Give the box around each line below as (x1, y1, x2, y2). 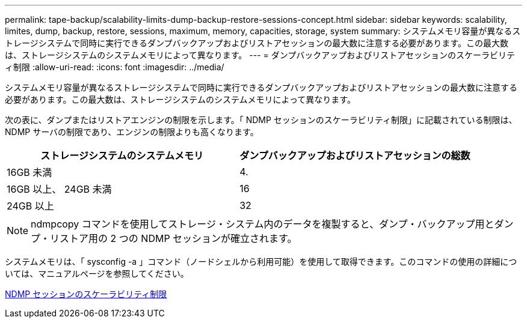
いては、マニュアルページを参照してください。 (5, 268, 189, 279)
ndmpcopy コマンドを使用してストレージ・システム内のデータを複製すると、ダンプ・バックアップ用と (31, 218, 495, 230)
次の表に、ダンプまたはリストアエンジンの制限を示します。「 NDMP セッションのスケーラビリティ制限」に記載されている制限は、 (5, 115, 517, 125)
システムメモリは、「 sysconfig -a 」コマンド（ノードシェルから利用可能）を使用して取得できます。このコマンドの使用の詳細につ (5, 256, 517, 267)
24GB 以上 (7, 200, 54, 212)
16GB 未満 (7, 166, 52, 178)
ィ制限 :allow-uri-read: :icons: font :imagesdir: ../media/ (5, 62, 224, 72)
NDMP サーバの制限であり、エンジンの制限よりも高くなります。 (5, 127, 259, 137)
